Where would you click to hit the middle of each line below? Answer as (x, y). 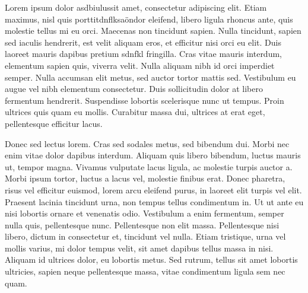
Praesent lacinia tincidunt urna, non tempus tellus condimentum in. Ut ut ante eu (154, 201)
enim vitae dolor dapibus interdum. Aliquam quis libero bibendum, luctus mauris (153, 155)
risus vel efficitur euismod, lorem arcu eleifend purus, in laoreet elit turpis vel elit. (153, 190)
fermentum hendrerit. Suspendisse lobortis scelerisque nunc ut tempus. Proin (145, 100)
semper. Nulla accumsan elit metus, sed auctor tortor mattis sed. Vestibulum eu (150, 77)
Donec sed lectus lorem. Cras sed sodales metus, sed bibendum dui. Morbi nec (147, 143)
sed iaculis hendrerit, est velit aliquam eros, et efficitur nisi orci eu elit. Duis (143, 42)
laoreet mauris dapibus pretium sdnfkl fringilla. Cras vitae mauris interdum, (143, 54)
